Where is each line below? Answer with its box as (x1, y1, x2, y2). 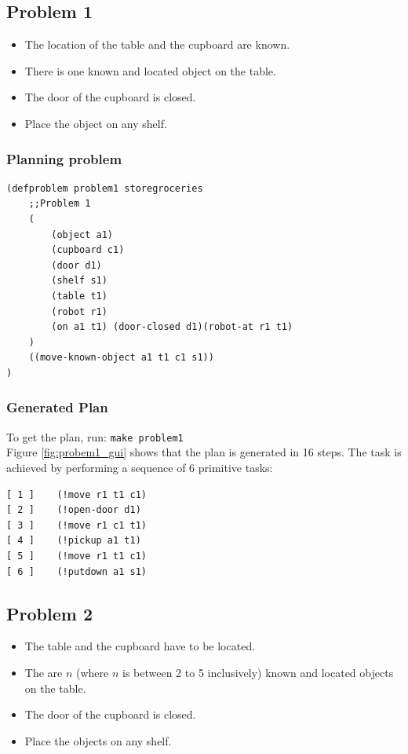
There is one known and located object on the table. (24, 62, 276, 79)
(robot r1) (51, 306, 107, 317)
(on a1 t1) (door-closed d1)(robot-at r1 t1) (51, 321, 293, 333)
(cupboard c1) (51, 244, 125, 256)
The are (24, 664, 63, 680)
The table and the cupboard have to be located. (24, 638, 256, 654)
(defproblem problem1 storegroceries (6, 182, 203, 194)
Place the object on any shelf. (24, 115, 167, 131)
